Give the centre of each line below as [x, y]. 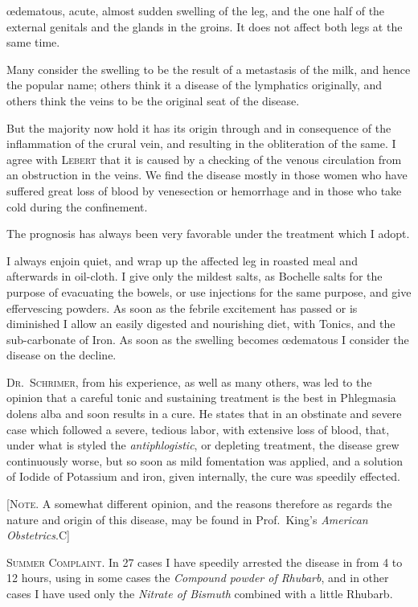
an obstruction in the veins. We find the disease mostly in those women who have [207, 175]
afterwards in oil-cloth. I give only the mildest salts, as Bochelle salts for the [195, 276]
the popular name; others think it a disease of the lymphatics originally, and [195, 85]
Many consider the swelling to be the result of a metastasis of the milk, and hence [209, 69]
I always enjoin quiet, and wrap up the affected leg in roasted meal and [182, 260]
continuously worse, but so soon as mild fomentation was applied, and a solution [205, 460]
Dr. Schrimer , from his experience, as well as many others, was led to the [189, 381]
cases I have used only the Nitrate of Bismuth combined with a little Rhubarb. [200, 593]
